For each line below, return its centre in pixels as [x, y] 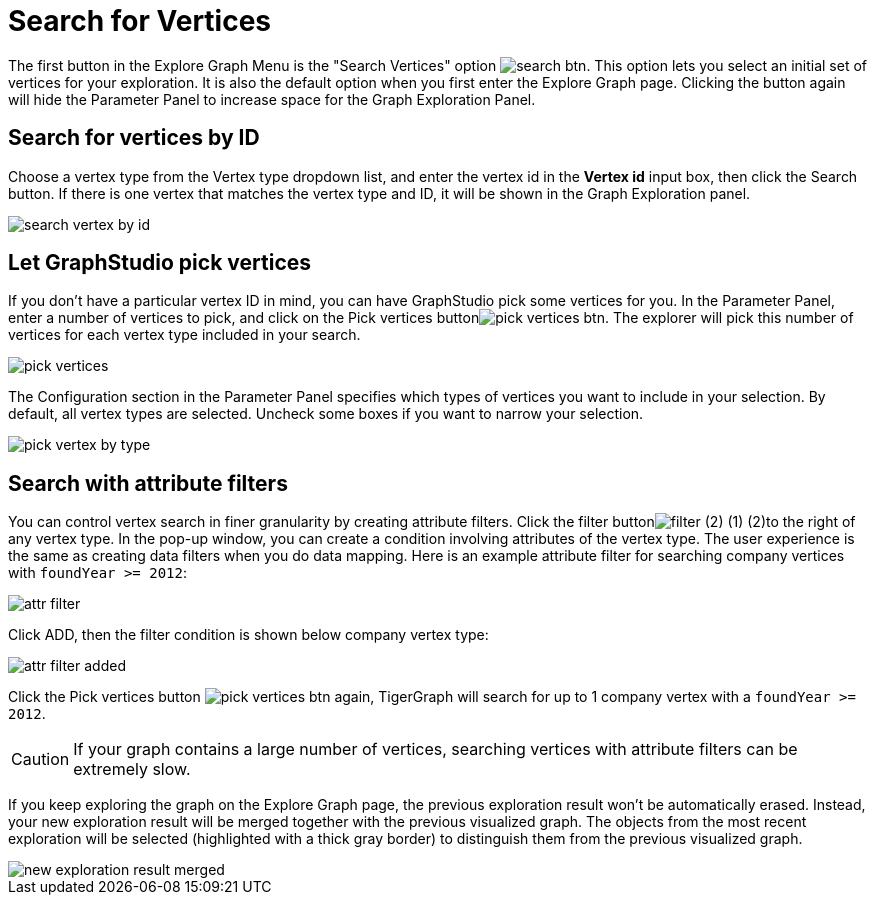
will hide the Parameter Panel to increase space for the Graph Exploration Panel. [272, 99]
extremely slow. [132, 769]
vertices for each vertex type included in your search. [184, 335]
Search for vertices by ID [134, 138]
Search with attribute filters [148, 483]
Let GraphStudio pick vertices [160, 263]
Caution [40, 759]
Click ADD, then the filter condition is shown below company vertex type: [248, 635]
